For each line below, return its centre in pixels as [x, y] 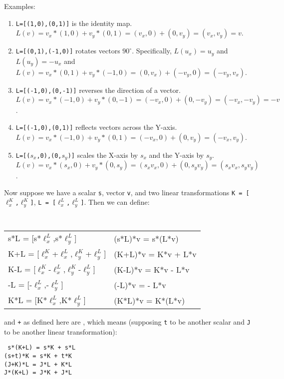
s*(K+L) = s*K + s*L [42, 348]
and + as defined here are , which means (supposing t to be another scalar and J [127, 322]
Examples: [20, 6]
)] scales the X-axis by [103, 155]
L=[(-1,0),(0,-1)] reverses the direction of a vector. [98, 90]
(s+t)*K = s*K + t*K [38, 356]
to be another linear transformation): [61, 331]
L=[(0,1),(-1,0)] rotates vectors [68, 51]
